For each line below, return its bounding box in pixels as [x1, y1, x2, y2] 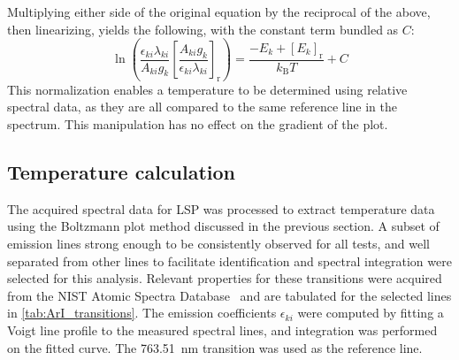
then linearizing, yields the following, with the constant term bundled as [7, 19, 399, 38]
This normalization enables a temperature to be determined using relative [7, 80, 408, 98]
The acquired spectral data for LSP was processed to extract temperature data [7, 199, 435, 218]
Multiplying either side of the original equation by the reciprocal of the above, [7, 3, 431, 20]
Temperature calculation [7, 158, 236, 186]
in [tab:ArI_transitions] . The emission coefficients [7, 303, 277, 322]
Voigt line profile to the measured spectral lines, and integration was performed [7, 320, 438, 339]
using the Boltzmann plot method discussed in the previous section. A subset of [7, 217, 440, 235]
